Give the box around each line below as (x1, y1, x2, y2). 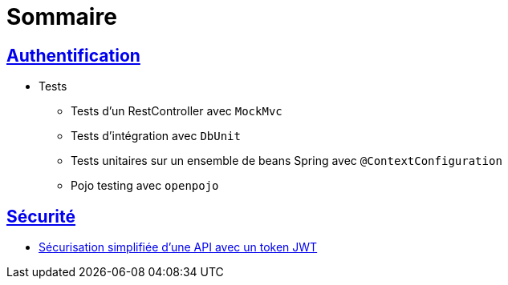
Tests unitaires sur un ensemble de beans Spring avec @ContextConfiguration (71, 154, 502, 168)
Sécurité (6, 206, 76, 227)
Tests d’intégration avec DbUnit (71, 129, 241, 143)
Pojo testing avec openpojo (71, 179, 219, 193)
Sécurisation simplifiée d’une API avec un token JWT (39, 240, 318, 255)
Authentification (6, 45, 140, 66)
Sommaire (6, 3, 117, 30)
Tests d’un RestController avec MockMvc (71, 104, 282, 118)
